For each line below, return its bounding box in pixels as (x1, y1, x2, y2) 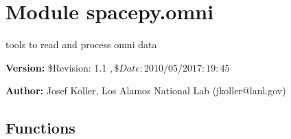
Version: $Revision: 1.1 (5, 60, 107, 74)
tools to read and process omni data (5, 37, 157, 52)
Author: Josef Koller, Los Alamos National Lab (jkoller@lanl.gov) (5, 83, 286, 98)
